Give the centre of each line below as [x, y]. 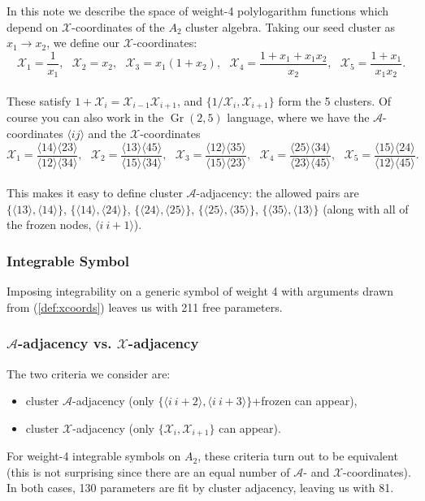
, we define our [83, 43]
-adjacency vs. [65, 343]
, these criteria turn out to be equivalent [298, 456]
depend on [33, 26]
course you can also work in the [85, 117]
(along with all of [366, 208]
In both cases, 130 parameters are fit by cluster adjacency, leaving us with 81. [200, 488]
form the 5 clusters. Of [335, 100]
